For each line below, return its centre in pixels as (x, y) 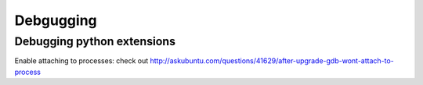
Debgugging (56, 20)
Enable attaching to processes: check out (81, 61)
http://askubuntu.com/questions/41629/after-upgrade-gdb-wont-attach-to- (272, 61)
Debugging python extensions (95, 41)
